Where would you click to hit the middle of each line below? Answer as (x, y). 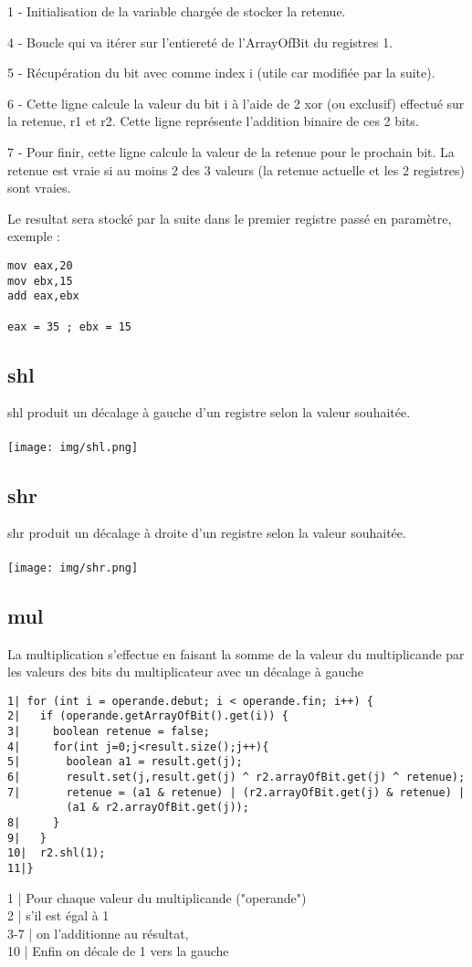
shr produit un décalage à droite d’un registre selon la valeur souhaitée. (207, 533)
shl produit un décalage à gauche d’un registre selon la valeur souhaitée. (209, 412)
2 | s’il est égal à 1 (58, 915)
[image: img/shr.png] (73, 568)
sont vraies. (39, 188)
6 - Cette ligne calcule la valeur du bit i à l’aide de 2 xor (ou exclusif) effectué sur (236, 103)
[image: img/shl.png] (73, 447)
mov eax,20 (40, 265)
